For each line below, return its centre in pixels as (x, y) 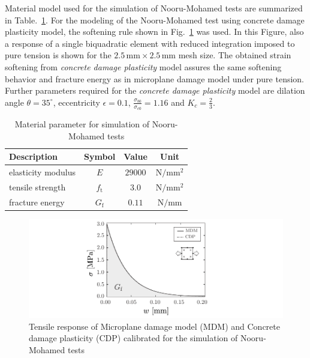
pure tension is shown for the (58, 55)
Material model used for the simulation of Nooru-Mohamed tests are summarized (154, 8)
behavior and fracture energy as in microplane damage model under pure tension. (155, 78)
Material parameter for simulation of (82, 123)
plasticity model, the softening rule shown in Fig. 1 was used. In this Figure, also (154, 32)
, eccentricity (76, 102)
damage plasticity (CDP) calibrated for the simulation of (133, 338)
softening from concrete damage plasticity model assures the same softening (143, 66)
